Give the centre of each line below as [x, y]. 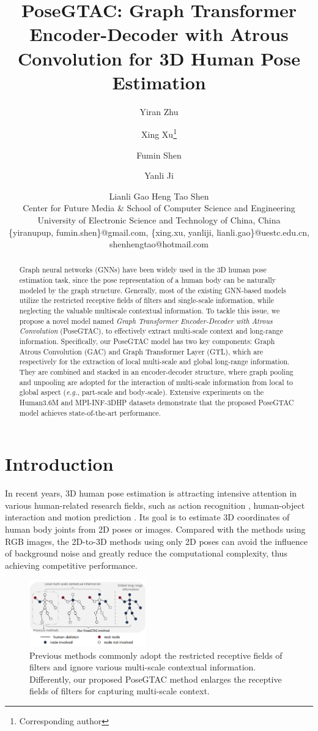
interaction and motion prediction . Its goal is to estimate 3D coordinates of [147, 517]
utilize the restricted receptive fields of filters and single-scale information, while [146, 300]
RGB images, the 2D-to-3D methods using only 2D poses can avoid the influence [156, 541]
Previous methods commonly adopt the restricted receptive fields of [156, 655]
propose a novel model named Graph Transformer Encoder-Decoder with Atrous [146, 321]
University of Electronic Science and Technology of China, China [159, 219]
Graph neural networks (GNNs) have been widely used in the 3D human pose [143, 270]
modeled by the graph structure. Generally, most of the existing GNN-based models [153, 290]
